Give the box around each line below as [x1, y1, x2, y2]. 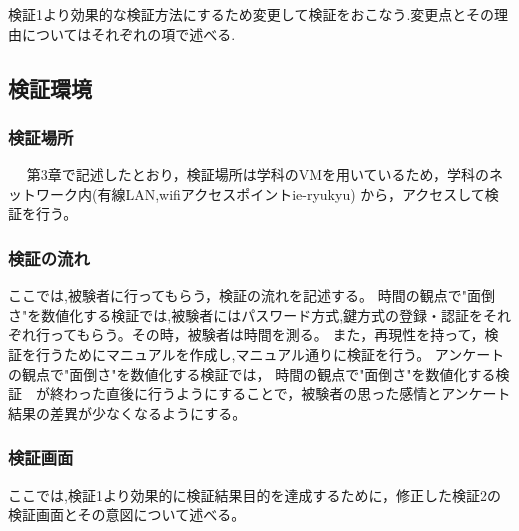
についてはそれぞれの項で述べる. [21, 23, 236, 44]
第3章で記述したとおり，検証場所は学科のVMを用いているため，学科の [26, 164, 489, 185]
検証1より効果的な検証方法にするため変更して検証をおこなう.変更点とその [8, 4, 494, 24]
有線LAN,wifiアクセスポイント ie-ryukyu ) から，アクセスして [97, 183, 485, 204]
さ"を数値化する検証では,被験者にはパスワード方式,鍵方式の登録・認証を [8, 304, 484, 325]
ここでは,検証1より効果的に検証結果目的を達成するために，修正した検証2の [8, 484, 501, 505]
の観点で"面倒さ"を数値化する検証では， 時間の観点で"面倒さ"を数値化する [8, 363, 496, 384]
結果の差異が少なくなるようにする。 [8, 402, 247, 423]
